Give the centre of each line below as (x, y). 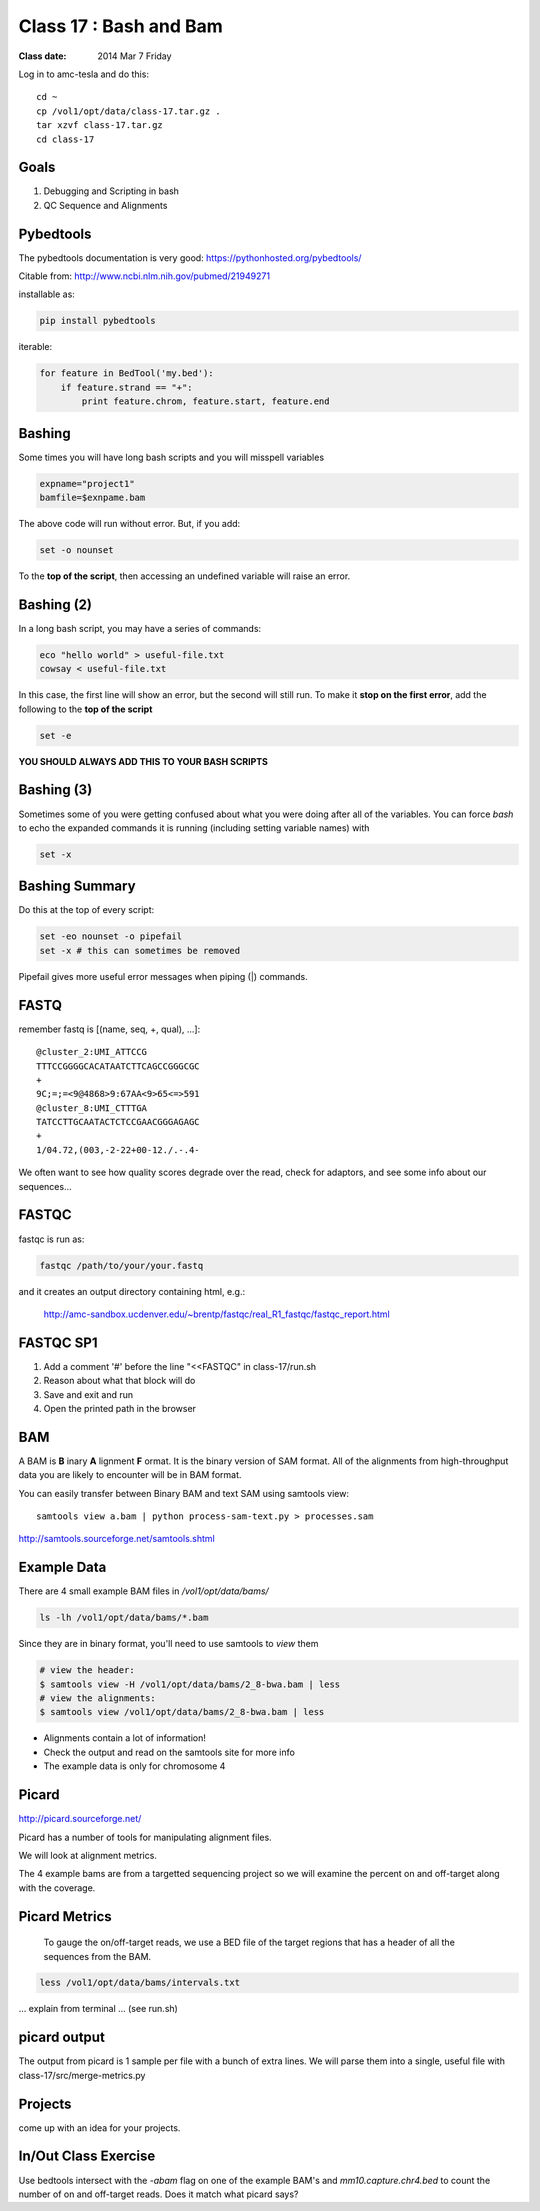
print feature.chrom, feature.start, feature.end (205, 401)
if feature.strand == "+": (127, 387)
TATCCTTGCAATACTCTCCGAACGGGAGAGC (118, 1122)
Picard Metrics (65, 1916)
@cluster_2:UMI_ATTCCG (92, 1052)
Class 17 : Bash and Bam (121, 26)
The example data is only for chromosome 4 (134, 1766)
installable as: (46, 294)
